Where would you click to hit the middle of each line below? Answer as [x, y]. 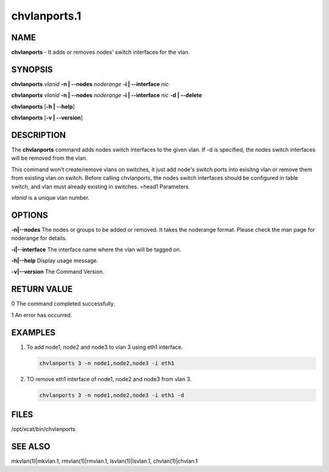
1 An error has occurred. [42, 315]
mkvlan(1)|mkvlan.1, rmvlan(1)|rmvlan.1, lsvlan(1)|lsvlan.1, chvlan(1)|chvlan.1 [104, 461]
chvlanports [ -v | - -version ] [47, 118]
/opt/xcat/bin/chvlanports [43, 429]
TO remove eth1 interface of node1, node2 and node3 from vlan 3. [109, 379]
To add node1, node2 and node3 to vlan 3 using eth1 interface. [104, 347]
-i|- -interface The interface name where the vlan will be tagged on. [96, 249]
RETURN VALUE [42, 289]
